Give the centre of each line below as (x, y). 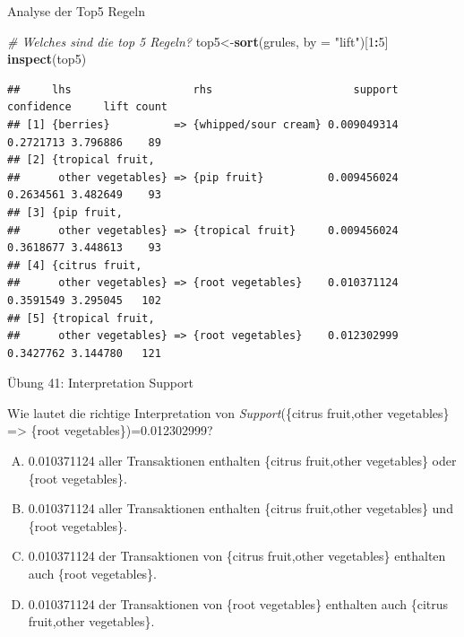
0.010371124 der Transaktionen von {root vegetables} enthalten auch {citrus (238, 603)
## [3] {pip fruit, (65, 212)
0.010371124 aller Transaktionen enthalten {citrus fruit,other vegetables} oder (242, 461)
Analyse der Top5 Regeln (76, 11)
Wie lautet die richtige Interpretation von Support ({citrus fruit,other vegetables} (228, 412)
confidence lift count (87, 107)
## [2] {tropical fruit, (81, 160)
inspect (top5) (47, 59)
